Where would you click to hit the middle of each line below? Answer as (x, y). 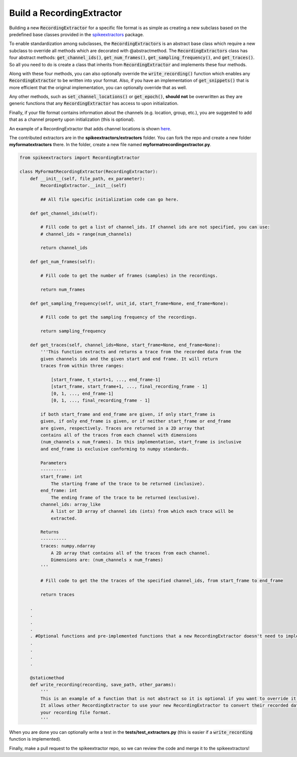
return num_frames (63, 289)
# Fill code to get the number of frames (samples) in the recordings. (129, 276)
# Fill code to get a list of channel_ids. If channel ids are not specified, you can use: (155, 227)
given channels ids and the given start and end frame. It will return (129, 359)
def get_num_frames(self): (63, 262)
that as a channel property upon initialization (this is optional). (72, 119)
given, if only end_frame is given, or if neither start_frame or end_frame (136, 421)
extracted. (64, 518)
